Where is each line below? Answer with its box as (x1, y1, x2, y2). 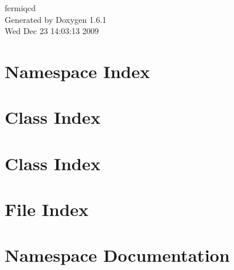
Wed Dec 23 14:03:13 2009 (5, 25, 99, 37)
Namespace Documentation (5, 243, 230, 267)
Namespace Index (5, 59, 150, 83)
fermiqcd (5, 2, 36, 14)
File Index (5, 197, 89, 221)
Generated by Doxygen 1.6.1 (5, 13, 106, 25)
